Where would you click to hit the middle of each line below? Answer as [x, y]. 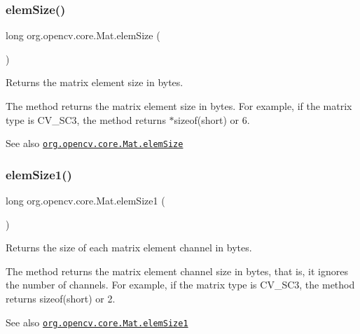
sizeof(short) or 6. [212, 119]
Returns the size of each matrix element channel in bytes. [129, 248]
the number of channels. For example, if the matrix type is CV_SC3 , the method [180, 285]
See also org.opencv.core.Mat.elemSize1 [97, 322]
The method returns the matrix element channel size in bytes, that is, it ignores [177, 271]
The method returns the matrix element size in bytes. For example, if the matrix [179, 106]
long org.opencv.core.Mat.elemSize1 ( [85, 201]
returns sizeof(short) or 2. [61, 299]
